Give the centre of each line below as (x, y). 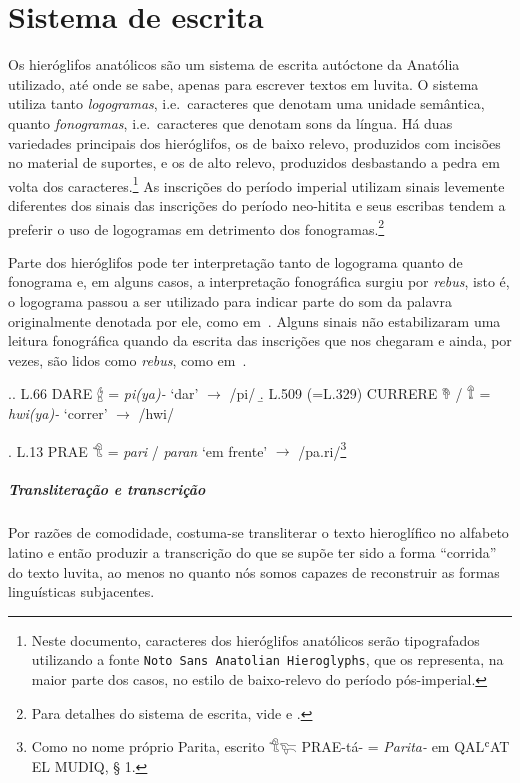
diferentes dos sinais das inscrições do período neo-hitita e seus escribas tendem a (257, 204)
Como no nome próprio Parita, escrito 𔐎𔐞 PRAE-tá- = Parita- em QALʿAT (270, 746)
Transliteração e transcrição (107, 489)
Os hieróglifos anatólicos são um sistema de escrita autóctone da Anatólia (234, 64)
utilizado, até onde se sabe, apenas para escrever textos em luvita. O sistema (243, 83)
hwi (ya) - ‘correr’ (58, 412)
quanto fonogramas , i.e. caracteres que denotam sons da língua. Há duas (230, 122)
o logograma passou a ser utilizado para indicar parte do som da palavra (230, 300)
